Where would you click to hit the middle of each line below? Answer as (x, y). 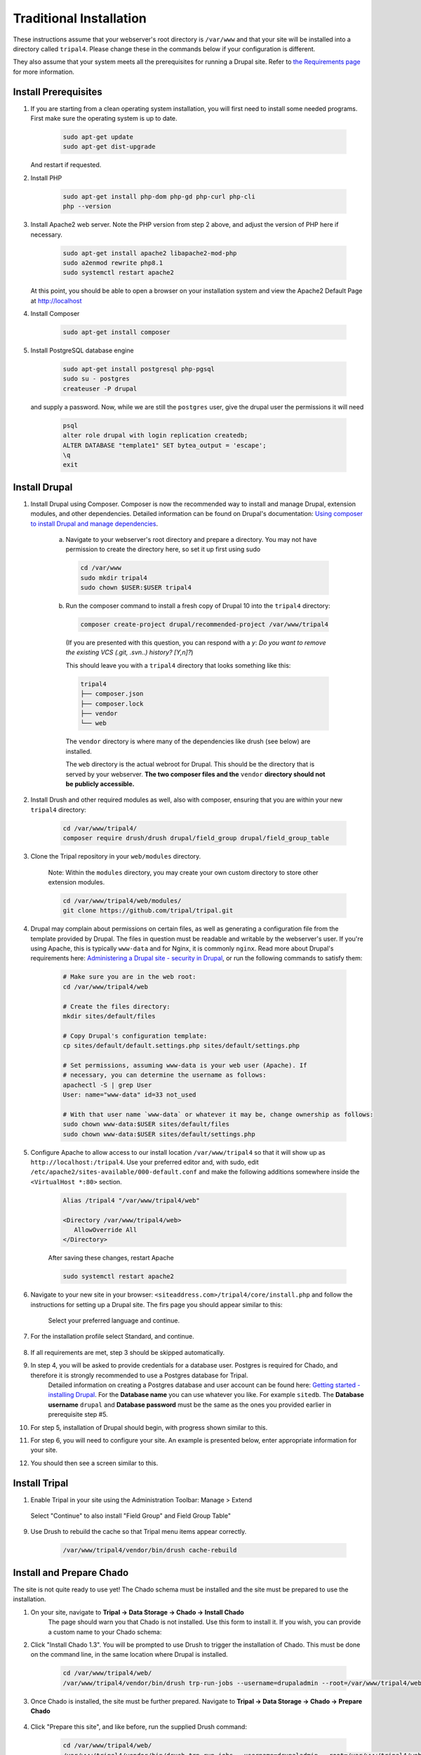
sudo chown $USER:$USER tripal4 (136, 588)
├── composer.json (112, 694)
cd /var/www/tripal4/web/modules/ (122, 901)
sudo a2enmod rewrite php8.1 (113, 263)
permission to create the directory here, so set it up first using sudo (163, 549)
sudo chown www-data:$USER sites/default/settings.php (159, 1134)
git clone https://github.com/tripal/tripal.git (148, 910)
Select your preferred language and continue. (114, 1320)
